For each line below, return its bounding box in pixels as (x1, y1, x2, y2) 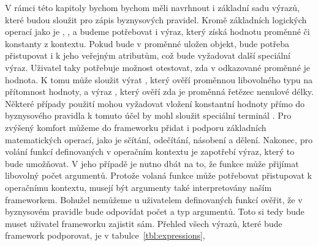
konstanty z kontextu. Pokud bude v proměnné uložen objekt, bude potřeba (5, 37, 289, 50)
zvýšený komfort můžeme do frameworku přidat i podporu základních (5, 121, 267, 133)
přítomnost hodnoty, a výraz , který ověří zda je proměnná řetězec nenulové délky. (5, 85, 314, 98)
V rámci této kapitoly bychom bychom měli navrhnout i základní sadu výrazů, (5, 1, 300, 13)
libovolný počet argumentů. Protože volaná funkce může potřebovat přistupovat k (5, 169, 312, 182)
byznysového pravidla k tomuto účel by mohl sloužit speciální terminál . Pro (5, 109, 292, 122)
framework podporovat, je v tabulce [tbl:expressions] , (5, 229, 205, 242)
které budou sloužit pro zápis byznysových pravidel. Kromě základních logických (5, 13, 307, 26)
